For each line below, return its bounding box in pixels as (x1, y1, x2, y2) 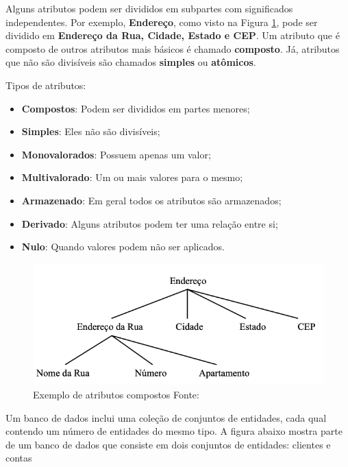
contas (5, 451, 32, 465)
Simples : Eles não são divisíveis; (21, 124, 160, 139)
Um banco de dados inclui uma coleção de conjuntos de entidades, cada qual (5, 410, 327, 424)
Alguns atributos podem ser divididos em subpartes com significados (5, 1, 293, 15)
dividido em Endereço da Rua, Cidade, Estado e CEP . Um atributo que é (5, 28, 340, 43)
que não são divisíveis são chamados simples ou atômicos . (5, 55, 256, 69)
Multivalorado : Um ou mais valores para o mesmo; (21, 170, 243, 184)
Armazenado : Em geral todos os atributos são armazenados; (21, 193, 282, 207)
